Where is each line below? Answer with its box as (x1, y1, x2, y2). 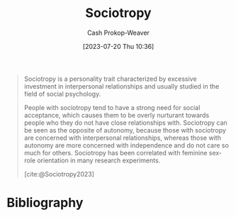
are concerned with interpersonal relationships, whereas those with (23, 133, 221, 142)
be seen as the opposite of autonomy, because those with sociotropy (23, 126, 226, 134)
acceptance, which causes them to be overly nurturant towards (23, 111, 210, 119)
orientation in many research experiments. (37, 156, 161, 165)
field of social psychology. (23, 89, 101, 98)
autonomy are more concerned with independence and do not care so (23, 140, 230, 150)
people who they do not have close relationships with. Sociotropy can (23, 118, 227, 127)
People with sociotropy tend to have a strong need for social (23, 103, 201, 111)
